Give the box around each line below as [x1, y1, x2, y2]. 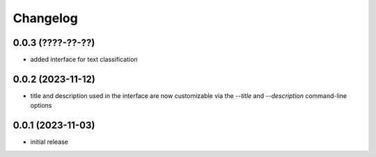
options [30, 101, 52, 110]
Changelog [13, 10, 78, 26]
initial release [30, 138, 69, 146]
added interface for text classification [30, 56, 139, 64]
